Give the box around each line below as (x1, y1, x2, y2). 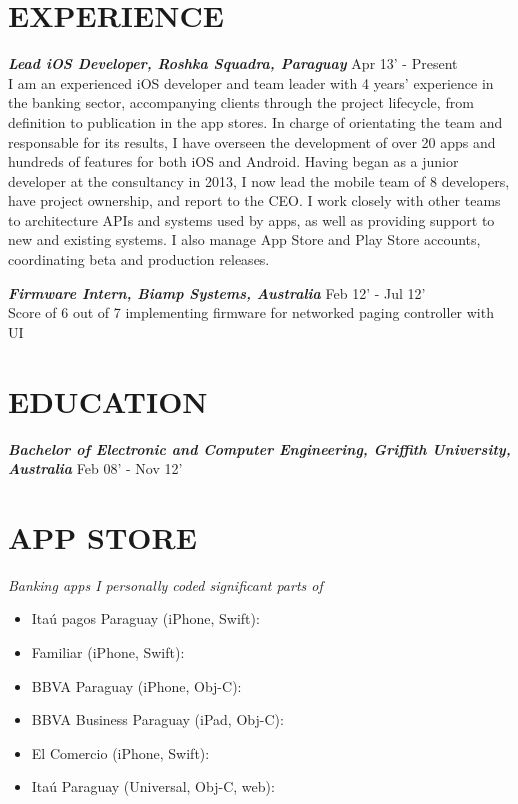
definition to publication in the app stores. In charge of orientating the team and (8, 111, 503, 132)
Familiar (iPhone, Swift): (31, 642, 185, 663)
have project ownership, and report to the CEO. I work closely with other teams (8, 190, 501, 211)
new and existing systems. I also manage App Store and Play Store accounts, (8, 229, 481, 250)
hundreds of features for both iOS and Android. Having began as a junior (8, 151, 459, 172)
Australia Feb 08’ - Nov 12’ (8, 458, 183, 479)
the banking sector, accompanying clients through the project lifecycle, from (8, 92, 474, 113)
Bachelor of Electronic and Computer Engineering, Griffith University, (8, 438, 511, 459)
